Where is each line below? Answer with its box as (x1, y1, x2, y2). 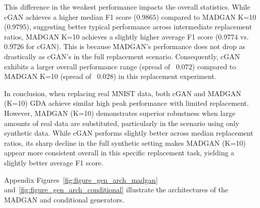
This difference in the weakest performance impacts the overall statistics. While (4, 2, 250, 12)
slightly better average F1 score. (4, 157, 104, 168)
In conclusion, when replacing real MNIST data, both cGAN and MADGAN (4, 88, 241, 98)
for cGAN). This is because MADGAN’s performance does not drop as (26, 41, 246, 52)
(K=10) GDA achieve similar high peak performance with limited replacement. (4, 98, 249, 108)
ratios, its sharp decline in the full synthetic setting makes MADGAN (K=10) (4, 137, 246, 148)
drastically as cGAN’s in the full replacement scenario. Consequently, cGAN (4, 51, 240, 61)
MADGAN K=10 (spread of (4, 71, 92, 81)
